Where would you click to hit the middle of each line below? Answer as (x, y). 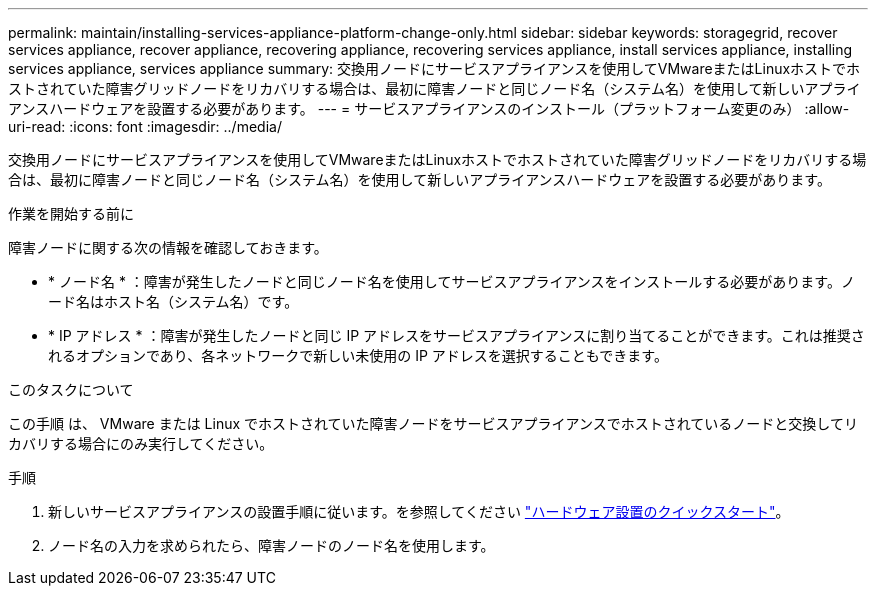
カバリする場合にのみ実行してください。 (141, 443)
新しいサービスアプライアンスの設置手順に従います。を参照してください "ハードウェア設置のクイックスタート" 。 (419, 511)
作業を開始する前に (71, 213)
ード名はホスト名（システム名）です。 (173, 301)
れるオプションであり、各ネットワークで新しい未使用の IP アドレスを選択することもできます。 (358, 355)
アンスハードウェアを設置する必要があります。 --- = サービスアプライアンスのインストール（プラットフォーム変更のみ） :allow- (429, 108)
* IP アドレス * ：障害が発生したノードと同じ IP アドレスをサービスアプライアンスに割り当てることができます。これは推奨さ (456, 335)
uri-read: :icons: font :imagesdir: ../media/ (145, 126)
